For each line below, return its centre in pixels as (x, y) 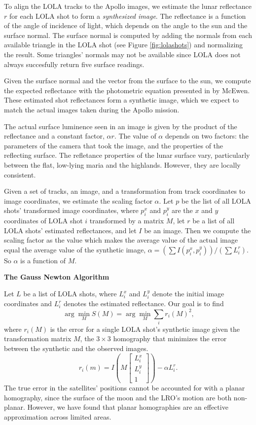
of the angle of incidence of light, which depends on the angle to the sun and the (126, 25)
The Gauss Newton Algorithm (57, 277)
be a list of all (214, 221)
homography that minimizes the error (170, 338)
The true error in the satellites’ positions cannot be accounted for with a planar (125, 388)
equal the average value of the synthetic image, (75, 249)
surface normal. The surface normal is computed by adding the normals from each (128, 35)
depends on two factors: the (207, 136)
